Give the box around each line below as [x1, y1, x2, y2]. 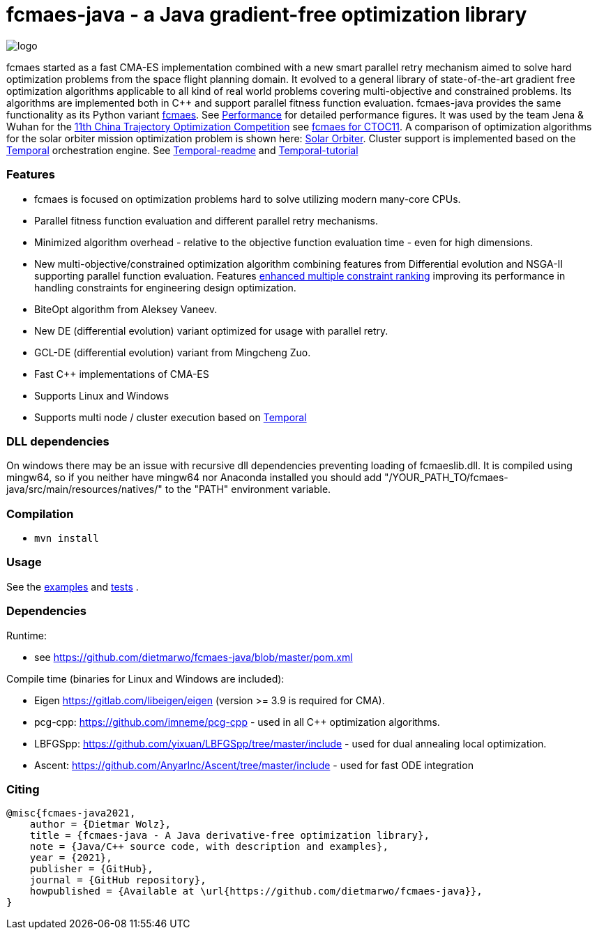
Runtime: [6, 629, 47, 641]
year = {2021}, [29, 852, 112, 864]
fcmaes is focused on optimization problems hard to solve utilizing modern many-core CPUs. [34, 192, 461, 205]
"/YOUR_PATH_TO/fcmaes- [384, 471, 508, 484]
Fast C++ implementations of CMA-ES [34, 367, 209, 380]
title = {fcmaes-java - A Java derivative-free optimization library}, [29, 830, 430, 842]
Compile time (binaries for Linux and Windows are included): [6, 672, 285, 685]
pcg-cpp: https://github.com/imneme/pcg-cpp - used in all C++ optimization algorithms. [34, 715, 440, 728]
